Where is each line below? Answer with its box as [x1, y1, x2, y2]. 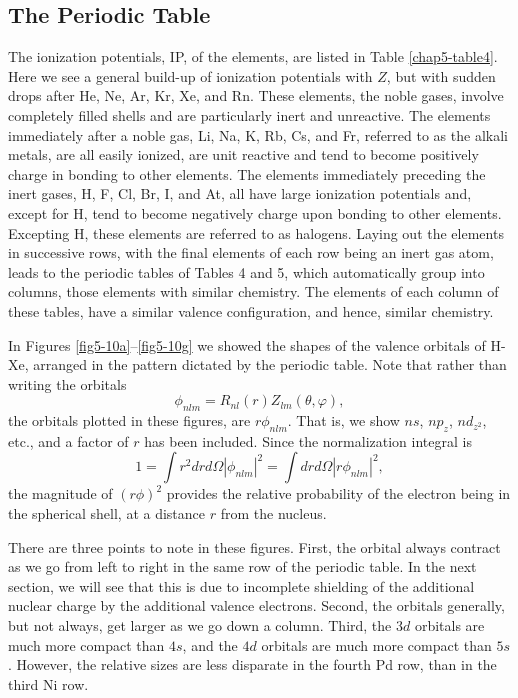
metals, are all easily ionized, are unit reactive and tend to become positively [8, 144, 479, 165]
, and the [182, 634, 238, 655]
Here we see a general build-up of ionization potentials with [8, 65, 373, 86]
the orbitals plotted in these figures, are [8, 410, 251, 431]
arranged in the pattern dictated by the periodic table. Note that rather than [33, 354, 507, 375]
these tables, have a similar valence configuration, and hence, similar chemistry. [8, 300, 494, 321]
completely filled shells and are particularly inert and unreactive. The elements [8, 104, 491, 125]
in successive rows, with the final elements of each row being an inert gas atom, [8, 242, 494, 263]
